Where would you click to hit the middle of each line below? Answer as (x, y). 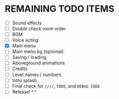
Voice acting (25, 40)
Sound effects (27, 23)
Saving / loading (29, 57)
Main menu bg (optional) (38, 52)
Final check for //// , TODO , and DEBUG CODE (56, 86)
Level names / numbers (37, 75)
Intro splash (24, 80)
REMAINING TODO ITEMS (60, 9)
